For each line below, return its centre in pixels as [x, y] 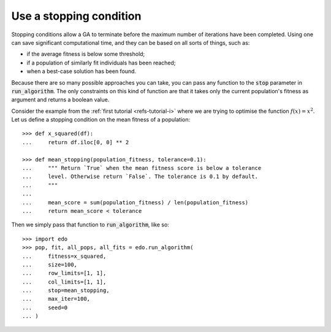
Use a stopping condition [76, 16]
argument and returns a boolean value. [60, 100]
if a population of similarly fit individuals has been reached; [101, 63]
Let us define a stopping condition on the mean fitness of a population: [101, 120]
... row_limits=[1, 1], [64, 273]
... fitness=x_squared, [64, 256]
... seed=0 [45, 307]
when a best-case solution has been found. [82, 71]
